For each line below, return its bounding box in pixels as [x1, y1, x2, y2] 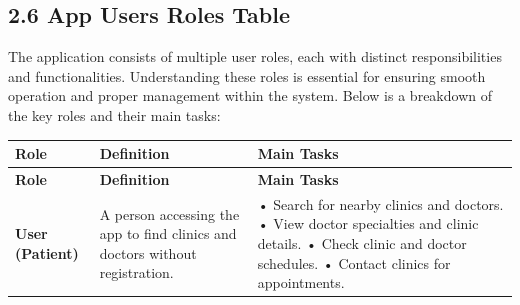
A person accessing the [99, 203, 240, 224]
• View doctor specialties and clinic [257, 213, 479, 234]
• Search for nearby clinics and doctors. [257, 193, 504, 214]
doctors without [99, 242, 197, 263]
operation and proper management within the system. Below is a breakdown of [8, 85, 492, 106]
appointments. [257, 272, 345, 293]
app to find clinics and [99, 223, 237, 244]
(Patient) [15, 242, 79, 263]
